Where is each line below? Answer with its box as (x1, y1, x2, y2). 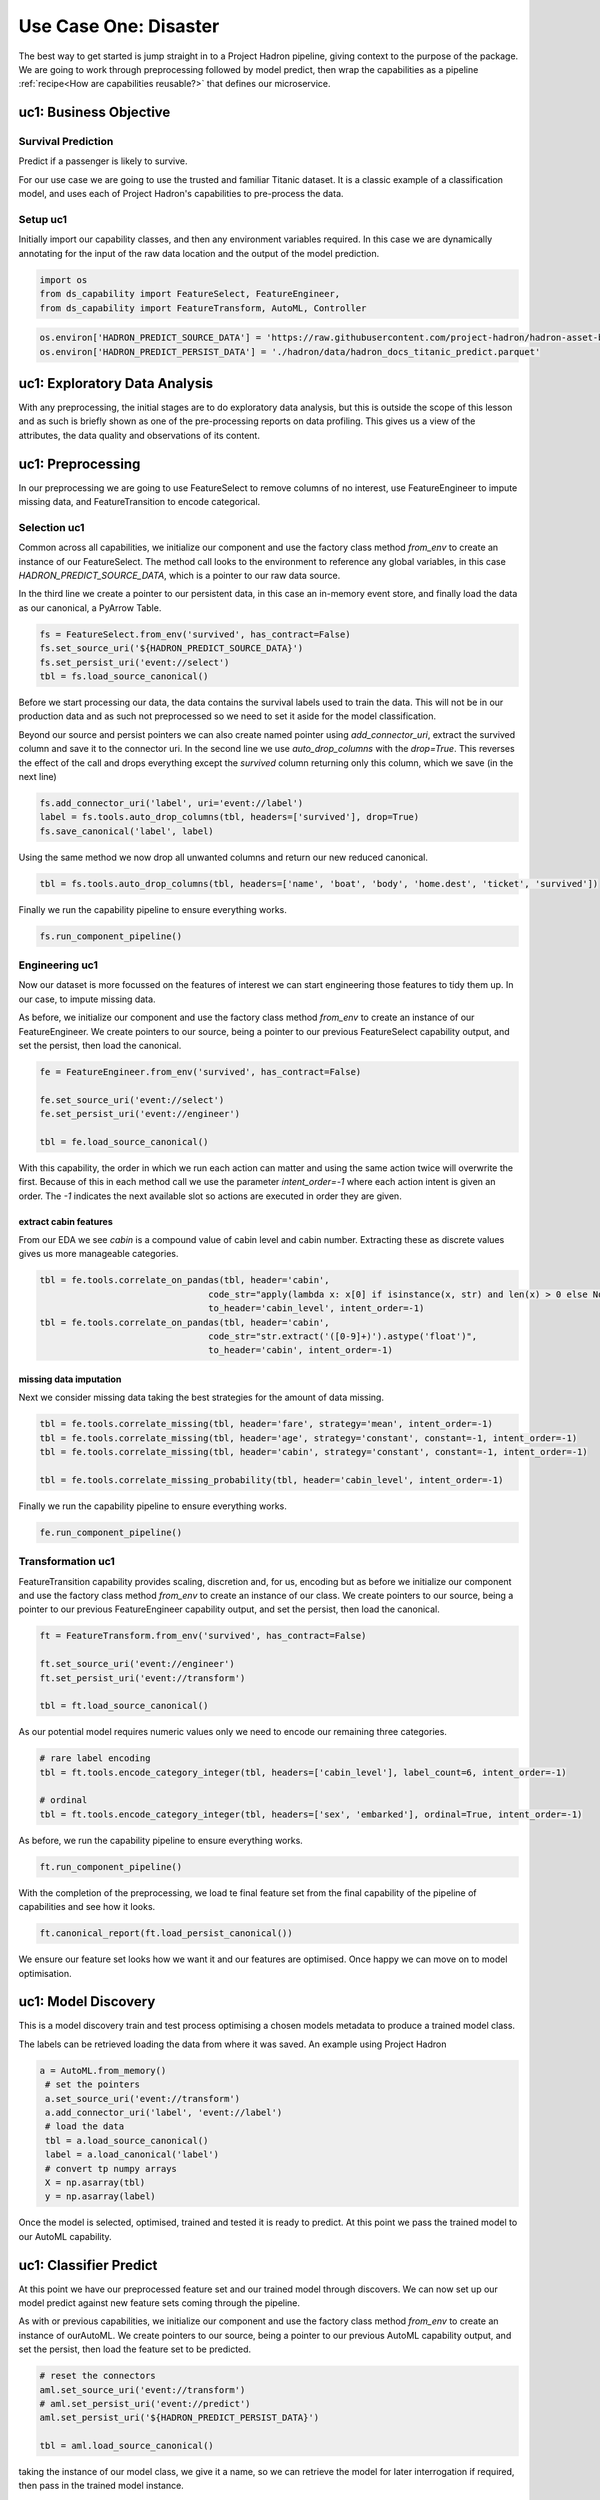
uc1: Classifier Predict (18, 2256, 158, 2274)
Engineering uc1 (18, 958, 99, 972)
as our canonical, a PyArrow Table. (18, 601, 162, 614)
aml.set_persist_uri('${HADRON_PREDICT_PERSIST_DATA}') (39, 2412, 320, 2424)
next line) (18, 770, 57, 782)
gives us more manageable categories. (18, 1248, 179, 1260)
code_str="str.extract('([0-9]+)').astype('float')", (208, 1330, 478, 1342)
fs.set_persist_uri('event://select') (39, 656, 230, 668)
